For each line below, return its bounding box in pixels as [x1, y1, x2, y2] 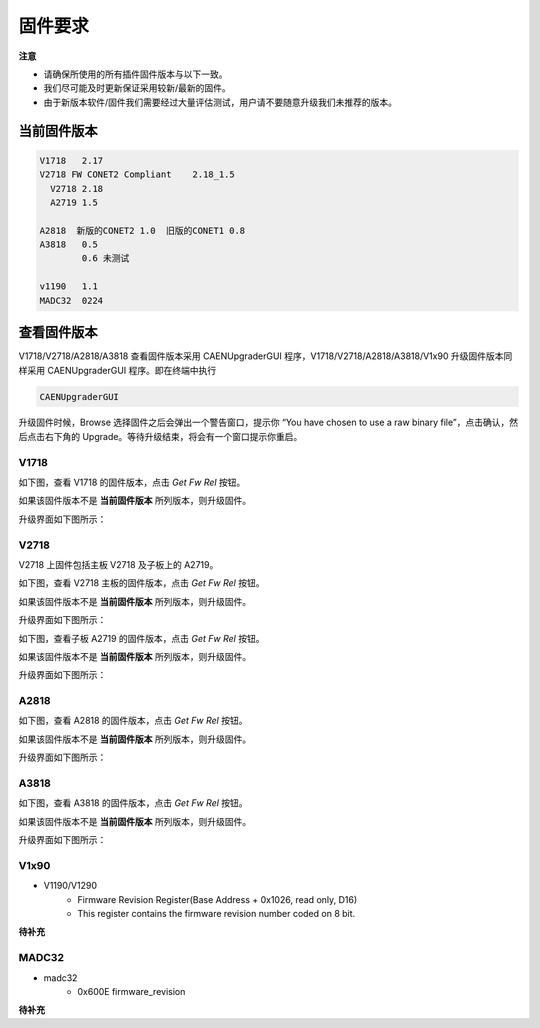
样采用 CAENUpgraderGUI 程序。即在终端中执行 [18, 364, 217, 376]
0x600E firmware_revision [77, 985, 186, 997]
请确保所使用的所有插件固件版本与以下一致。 [43, 68, 228, 80]
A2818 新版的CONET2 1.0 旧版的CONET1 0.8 [39, 225, 246, 236]
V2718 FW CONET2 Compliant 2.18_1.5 [39, 169, 235, 180]
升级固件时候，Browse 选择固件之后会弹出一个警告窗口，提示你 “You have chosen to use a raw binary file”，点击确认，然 [18, 416, 519, 429]
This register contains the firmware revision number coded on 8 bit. [77, 908, 356, 920]
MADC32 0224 [39, 295, 104, 306]
